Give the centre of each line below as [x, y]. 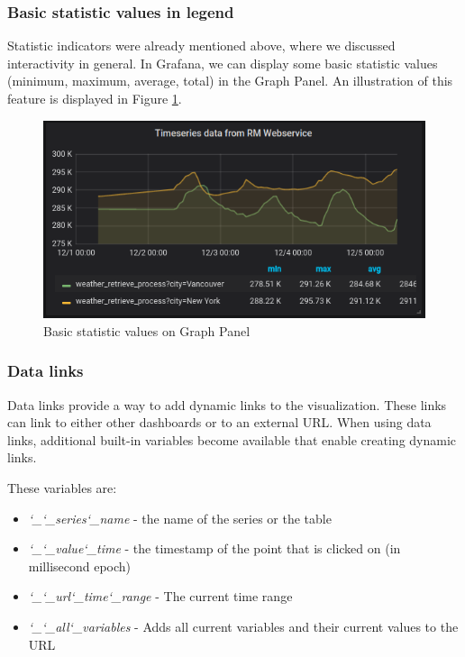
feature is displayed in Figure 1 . [95, 98]
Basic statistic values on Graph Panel [147, 330]
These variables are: [62, 488]
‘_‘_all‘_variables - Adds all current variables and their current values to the [243, 626]
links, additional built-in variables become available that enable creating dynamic [232, 439]
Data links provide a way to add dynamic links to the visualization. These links [227, 404]
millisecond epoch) [80, 566]
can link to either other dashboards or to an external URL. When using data [219, 422]
